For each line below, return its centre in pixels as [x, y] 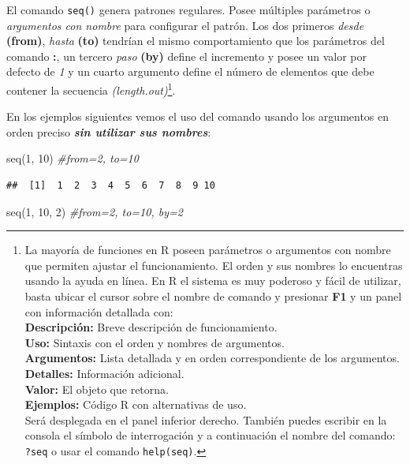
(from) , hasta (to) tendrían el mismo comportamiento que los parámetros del [196, 41]
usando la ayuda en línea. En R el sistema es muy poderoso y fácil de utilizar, [213, 281]
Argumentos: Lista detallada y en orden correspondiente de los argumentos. [212, 358]
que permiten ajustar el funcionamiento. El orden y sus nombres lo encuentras [214, 265]
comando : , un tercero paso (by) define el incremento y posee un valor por [187, 56]
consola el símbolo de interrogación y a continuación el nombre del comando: [210, 435]
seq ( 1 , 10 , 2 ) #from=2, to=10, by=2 [95, 211]
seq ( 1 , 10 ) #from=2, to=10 [73, 158]
